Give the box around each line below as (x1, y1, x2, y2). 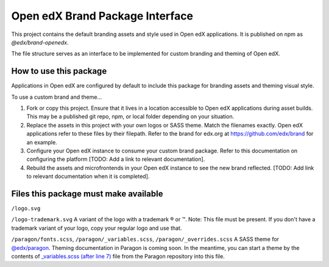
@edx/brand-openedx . (11, 38, 69, 46)
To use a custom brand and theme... (11, 93, 102, 101)
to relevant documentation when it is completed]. (26, 173, 150, 180)
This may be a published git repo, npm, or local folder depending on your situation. (26, 113, 235, 120)
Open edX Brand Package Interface (11, 9, 194, 23)
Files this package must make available (11, 188, 163, 199)
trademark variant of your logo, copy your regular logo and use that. (11, 224, 182, 232)
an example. (26, 138, 57, 146)
